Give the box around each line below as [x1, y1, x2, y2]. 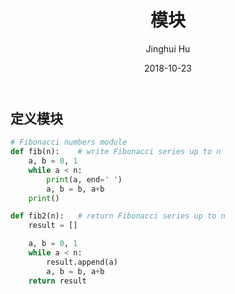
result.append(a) [46, 257, 118, 267]
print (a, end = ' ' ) [46, 174, 123, 185]
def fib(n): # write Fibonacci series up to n [10, 147, 222, 157]
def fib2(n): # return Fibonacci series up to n [10, 211, 226, 221]
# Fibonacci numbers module [10, 137, 128, 148]
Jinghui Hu [145, 42, 191, 55]
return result [28, 276, 87, 286]
